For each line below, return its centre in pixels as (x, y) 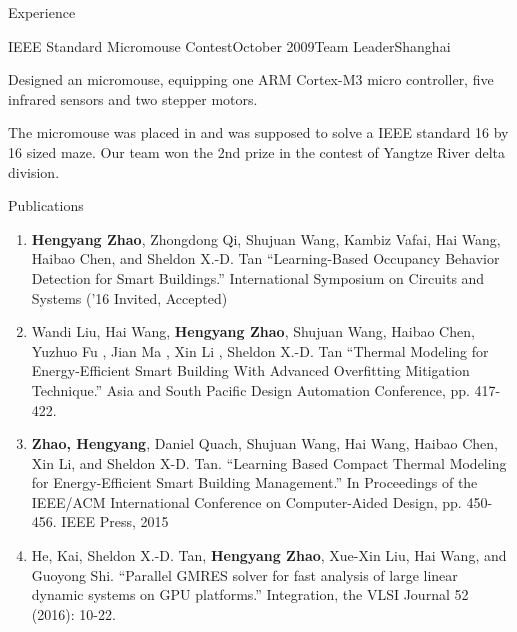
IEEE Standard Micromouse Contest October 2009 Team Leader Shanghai (229, 45)
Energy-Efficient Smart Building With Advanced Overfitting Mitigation (250, 370)
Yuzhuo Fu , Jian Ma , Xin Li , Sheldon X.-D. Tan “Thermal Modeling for (260, 350)
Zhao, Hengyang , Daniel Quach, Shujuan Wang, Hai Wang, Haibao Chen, (264, 443)
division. (34, 171)
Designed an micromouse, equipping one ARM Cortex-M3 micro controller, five (251, 79)
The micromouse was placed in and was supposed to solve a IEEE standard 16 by (258, 132)
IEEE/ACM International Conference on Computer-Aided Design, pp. (246, 501)
